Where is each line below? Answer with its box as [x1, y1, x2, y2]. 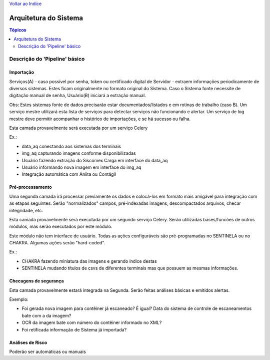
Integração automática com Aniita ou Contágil [21, 171, 116, 177]
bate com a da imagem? [21, 312, 71, 318]
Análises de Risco [9, 339, 47, 345]
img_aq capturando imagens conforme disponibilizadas [21, 150, 136, 156]
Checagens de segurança [9, 278, 64, 284]
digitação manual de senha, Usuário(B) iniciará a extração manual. [9, 93, 146, 99]
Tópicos [9, 27, 27, 33]
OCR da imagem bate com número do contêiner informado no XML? [21, 319, 162, 325]
